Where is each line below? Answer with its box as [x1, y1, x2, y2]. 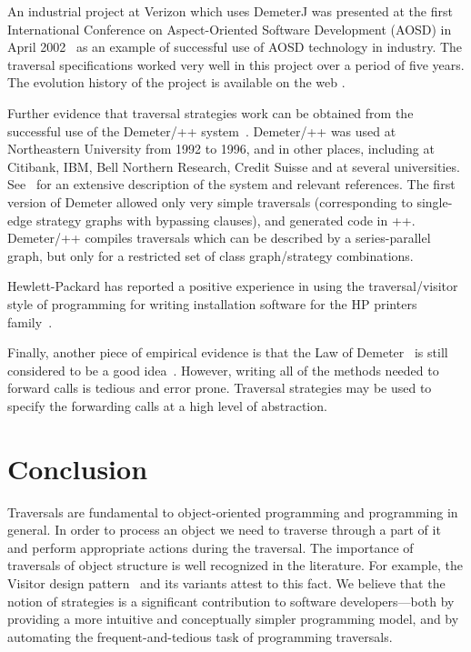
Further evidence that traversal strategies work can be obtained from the [7, 103, 414, 122]
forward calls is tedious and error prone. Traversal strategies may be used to [7, 378, 432, 397]
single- [416, 192, 453, 211]
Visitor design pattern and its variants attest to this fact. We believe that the [7, 573, 446, 592]
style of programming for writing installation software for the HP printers [7, 294, 417, 313]
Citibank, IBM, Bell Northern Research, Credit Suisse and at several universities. [7, 156, 460, 176]
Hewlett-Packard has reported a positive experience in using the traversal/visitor [7, 276, 458, 296]
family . [7, 312, 53, 331]
